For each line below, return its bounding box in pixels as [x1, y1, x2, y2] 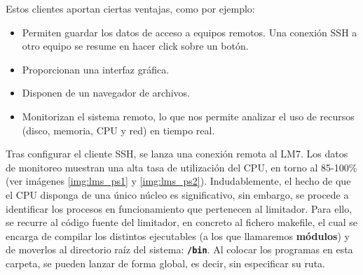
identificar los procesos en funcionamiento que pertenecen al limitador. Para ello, [6, 201, 352, 216]
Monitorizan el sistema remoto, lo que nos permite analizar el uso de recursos [22, 108, 355, 123]
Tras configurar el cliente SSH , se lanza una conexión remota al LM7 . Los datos [6, 146, 348, 161]
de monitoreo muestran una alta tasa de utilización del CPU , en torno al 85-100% [6, 160, 357, 174]
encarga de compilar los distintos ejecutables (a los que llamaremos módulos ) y [6, 228, 350, 243]
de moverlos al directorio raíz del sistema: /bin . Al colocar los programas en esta [6, 242, 353, 257]
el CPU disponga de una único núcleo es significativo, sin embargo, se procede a [6, 187, 349, 202]
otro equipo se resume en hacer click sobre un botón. [22, 38, 249, 53]
